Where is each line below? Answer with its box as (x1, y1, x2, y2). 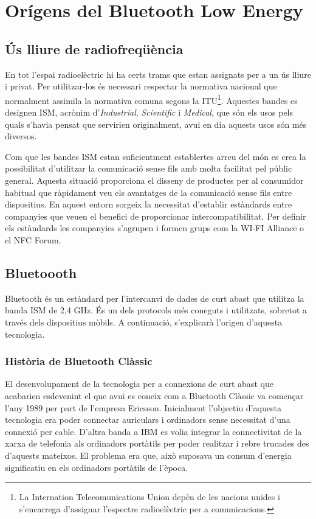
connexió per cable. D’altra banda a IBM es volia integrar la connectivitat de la (5, 425, 302, 437)
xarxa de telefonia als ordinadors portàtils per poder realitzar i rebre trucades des (5, 437, 309, 450)
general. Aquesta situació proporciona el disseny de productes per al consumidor (5, 173, 304, 186)
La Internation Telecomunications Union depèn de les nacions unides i (19, 490, 280, 503)
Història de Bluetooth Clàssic (5, 354, 153, 369)
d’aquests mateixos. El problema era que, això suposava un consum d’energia (5, 448, 292, 461)
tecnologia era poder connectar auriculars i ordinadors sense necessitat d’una (5, 413, 290, 426)
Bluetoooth (5, 263, 77, 282)
